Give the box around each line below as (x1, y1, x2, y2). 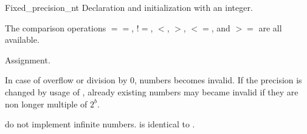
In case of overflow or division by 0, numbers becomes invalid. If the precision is (5, 74, 302, 86)
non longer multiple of (5, 97, 88, 110)
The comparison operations (5, 21, 106, 34)
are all (258, 21, 282, 34)
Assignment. (5, 53, 50, 66)
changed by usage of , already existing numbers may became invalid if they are (5, 85, 298, 98)
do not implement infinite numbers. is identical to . (5, 118, 195, 130)
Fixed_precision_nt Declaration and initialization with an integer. (5, 1, 253, 13)
